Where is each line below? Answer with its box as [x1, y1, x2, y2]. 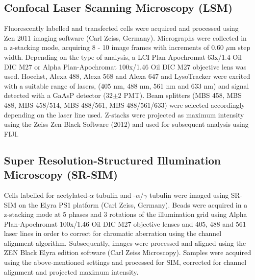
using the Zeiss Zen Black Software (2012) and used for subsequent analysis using [4, 119, 249, 129]
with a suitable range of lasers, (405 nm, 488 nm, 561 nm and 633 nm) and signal [4, 80, 249, 91]
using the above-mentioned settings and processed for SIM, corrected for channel [4, 257, 247, 267]
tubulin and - [96, 189, 136, 200]
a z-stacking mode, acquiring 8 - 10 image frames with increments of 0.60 [4, 42, 224, 52]
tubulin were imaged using [149, 189, 229, 200]
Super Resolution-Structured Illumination [4, 152, 221, 167]
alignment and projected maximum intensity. [4, 266, 139, 277]
